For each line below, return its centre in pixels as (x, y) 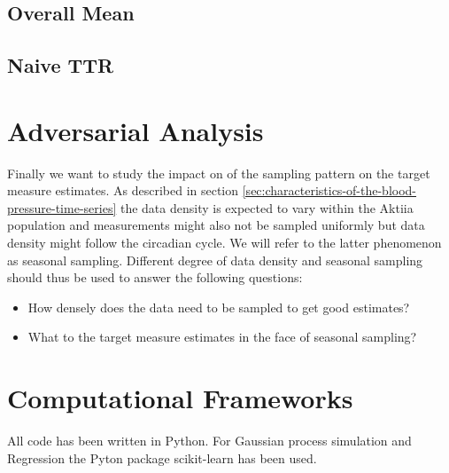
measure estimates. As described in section (123, 190)
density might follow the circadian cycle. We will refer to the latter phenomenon (224, 243)
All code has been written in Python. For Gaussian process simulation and (209, 441)
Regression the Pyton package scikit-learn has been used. (162, 457)
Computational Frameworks (180, 398)
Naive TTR (61, 65)
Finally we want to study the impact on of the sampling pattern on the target (219, 173)
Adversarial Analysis (135, 130)
